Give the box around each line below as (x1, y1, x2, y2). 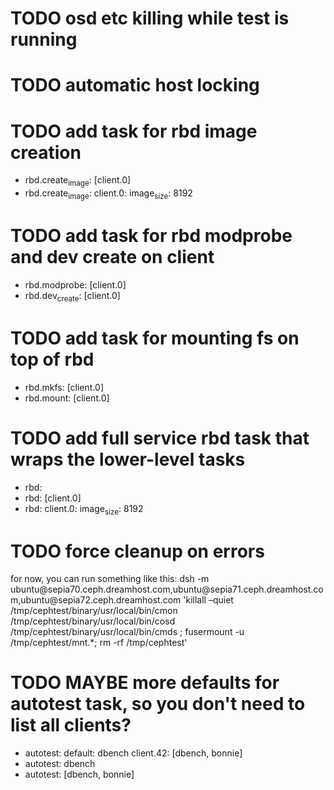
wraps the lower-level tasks (10, 448, 246, 471)
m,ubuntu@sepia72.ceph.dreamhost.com (10, 594, 182, 606)
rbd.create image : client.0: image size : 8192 (24, 187, 193, 201)
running (10, 28, 78, 51)
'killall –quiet (183, 594, 234, 606)
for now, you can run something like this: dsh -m (10, 573, 210, 585)
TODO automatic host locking (10, 74, 260, 97)
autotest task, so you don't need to (10, 693, 306, 716)
